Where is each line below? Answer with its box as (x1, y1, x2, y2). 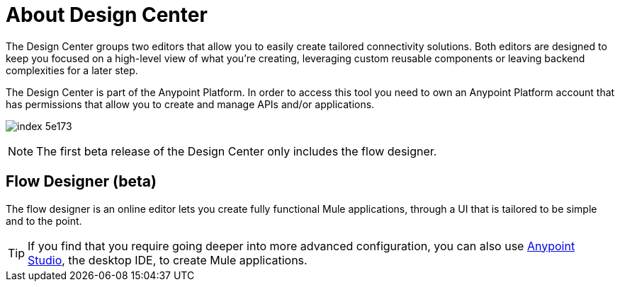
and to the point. (6, 214, 82, 227)
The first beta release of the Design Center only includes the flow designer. (36, 143, 437, 158)
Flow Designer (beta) (6, 172, 157, 191)
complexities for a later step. (6, 64, 138, 76)
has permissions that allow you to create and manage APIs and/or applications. (6, 98, 375, 110)
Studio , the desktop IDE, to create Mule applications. (28, 252, 308, 267)
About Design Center (6, 3, 208, 27)
